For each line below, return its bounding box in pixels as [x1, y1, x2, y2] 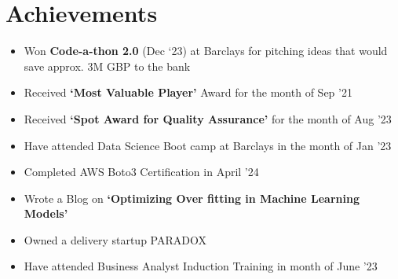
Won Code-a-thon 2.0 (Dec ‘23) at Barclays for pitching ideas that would [24, 42, 388, 59]
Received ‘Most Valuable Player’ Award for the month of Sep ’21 [24, 84, 352, 101]
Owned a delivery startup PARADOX [24, 231, 206, 248]
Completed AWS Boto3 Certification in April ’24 [24, 163, 259, 180]
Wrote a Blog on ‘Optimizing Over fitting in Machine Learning [24, 189, 360, 206]
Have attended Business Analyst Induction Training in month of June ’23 [24, 258, 378, 274]
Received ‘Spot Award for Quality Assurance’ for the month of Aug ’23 [24, 110, 392, 127]
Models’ [24, 205, 68, 222]
